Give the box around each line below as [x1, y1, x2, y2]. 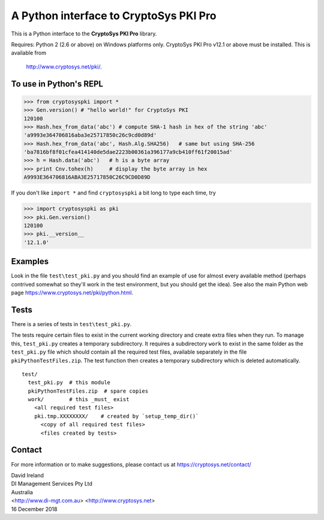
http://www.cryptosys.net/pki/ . [26, 63, 102, 70]
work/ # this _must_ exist [28, 396, 130, 403]
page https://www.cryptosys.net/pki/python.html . [11, 289, 133, 297]
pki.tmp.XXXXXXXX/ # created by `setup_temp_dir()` [34, 413, 199, 420]
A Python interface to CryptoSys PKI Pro [11, 9, 217, 22]
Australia [11, 488, 33, 495]
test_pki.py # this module [28, 379, 111, 386]
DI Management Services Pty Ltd [11, 480, 93, 488]
